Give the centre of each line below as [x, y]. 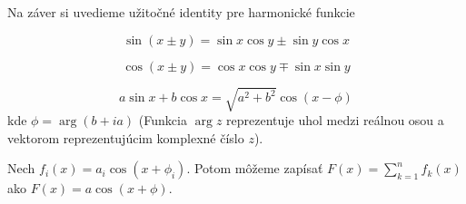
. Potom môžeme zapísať [255, 168]
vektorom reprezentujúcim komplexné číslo [126, 137]
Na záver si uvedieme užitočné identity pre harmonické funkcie [181, 12]
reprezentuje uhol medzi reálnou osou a [335, 120]
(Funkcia [163, 120]
